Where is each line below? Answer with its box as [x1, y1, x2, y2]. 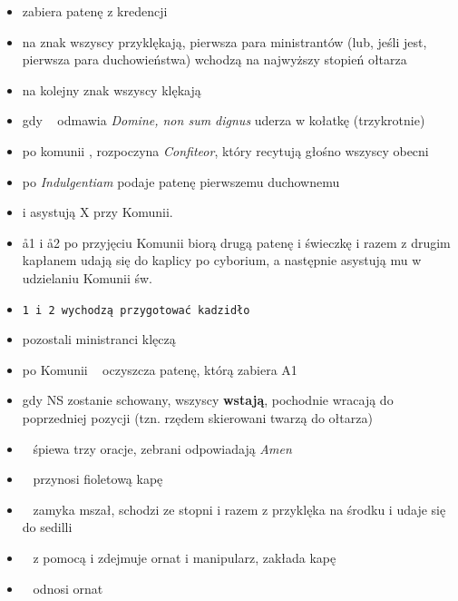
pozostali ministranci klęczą [22, 330, 176, 349]
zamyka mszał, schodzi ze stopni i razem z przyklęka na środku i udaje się [33, 499, 446, 518]
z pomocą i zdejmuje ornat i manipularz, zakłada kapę [33, 547, 336, 567]
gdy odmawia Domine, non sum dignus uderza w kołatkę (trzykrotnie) [22, 111, 425, 130]
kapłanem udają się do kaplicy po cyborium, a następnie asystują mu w [22, 251, 422, 270]
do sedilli [22, 517, 73, 537]
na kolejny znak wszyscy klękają [22, 80, 201, 99]
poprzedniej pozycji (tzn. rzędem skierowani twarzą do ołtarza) [22, 408, 373, 427]
